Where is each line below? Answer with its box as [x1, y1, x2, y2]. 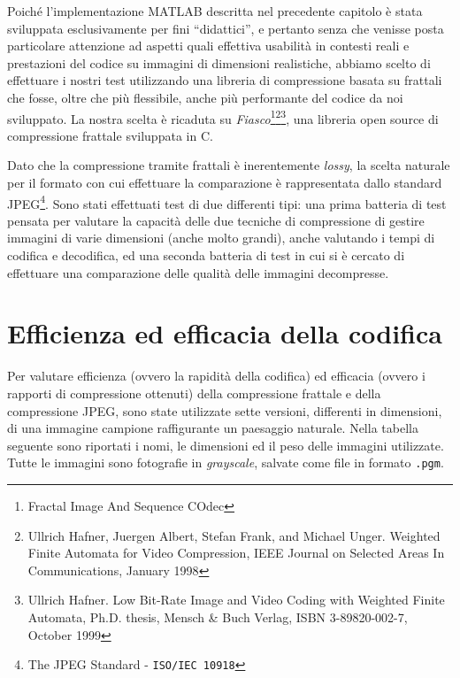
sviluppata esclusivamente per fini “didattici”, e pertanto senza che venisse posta [7, 19, 444, 37]
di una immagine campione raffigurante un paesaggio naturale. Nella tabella [7, 419, 418, 437]
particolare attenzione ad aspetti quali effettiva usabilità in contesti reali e [7, 36, 410, 55]
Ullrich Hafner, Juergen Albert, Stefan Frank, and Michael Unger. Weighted [27, 526, 441, 544]
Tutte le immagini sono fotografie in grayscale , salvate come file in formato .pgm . [7, 453, 444, 472]
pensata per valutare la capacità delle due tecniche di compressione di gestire [7, 211, 425, 229]
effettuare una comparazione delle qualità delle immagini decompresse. [7, 263, 389, 281]
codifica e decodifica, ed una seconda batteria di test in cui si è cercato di [7, 246, 405, 265]
